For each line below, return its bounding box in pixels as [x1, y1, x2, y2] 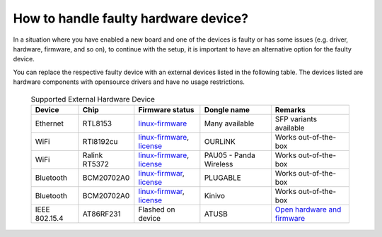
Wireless [204, 159, 233, 169]
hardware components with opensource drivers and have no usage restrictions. [13, 78, 245, 86]
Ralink [82, 150, 103, 160]
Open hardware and [274, 205, 342, 214]
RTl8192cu [82, 136, 118, 146]
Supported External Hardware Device [30, 94, 156, 104]
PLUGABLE [204, 173, 242, 183]
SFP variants [274, 114, 318, 123]
